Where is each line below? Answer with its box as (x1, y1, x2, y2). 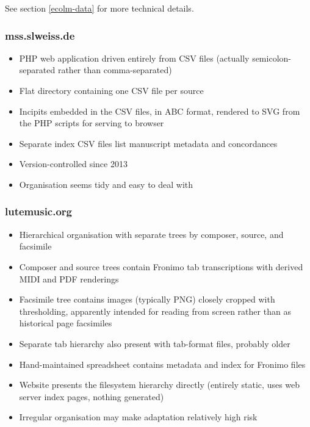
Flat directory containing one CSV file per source (19, 84, 204, 96)
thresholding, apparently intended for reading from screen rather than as (19, 304, 291, 317)
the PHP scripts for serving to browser (19, 117, 164, 129)
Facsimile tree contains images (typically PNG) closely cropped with (19, 293, 275, 306)
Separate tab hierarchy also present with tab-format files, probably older (19, 337, 290, 350)
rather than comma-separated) (57, 63, 172, 76)
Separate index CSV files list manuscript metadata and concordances (19, 137, 278, 149)
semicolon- (252, 51, 291, 64)
